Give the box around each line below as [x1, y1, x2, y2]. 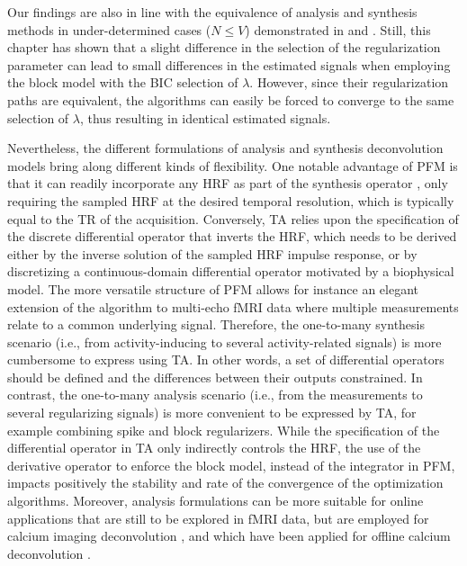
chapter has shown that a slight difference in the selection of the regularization [7, 38, 441, 57]
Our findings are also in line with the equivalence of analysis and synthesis [7, 3, 418, 21]
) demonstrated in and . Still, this [245, 20, 431, 39]
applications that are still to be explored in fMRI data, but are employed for [7, 508, 429, 527]
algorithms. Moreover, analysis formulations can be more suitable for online [7, 491, 424, 510]
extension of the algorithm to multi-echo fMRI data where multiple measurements [7, 297, 459, 316]
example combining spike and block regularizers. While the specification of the [7, 420, 440, 439]
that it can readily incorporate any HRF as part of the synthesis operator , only [7, 174, 448, 193]
